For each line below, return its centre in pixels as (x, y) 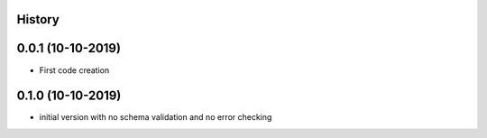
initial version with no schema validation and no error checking (156, 117)
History (38, 19)
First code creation (74, 70)
